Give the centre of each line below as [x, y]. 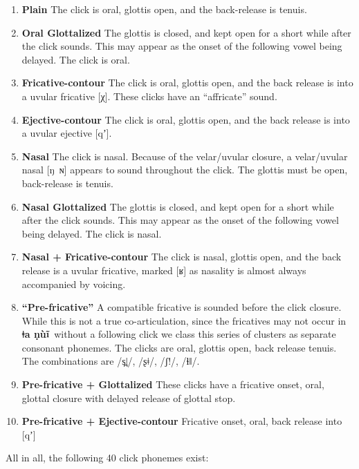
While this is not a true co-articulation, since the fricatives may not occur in [184, 320]
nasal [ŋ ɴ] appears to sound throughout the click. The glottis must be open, [185, 170]
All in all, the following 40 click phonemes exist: [107, 458]
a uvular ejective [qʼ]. [67, 133]
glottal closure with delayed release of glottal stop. [129, 398]
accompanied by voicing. [74, 284]
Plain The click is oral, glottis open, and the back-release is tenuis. [164, 9]
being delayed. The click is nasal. [92, 233]
